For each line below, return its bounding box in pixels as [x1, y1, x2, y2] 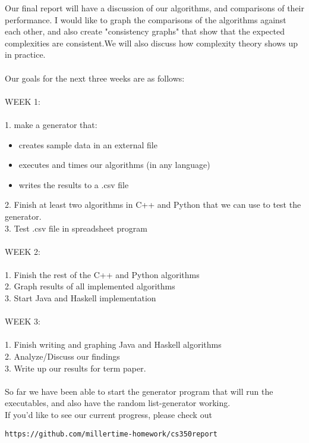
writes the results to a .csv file [18, 178, 129, 191]
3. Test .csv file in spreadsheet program [5, 221, 147, 234]
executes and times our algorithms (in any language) [18, 158, 210, 171]
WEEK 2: [5, 245, 40, 257]
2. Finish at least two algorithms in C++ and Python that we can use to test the [5, 198, 301, 211]
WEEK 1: [5, 95, 40, 107]
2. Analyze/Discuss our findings [5, 350, 120, 363]
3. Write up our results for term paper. [5, 361, 146, 374]
